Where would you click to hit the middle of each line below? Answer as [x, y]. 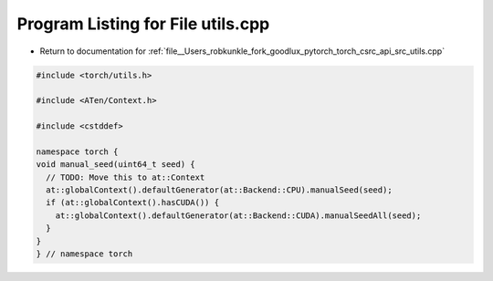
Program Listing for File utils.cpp [143, 24]
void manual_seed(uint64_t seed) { [115, 165]
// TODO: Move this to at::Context [126, 177]
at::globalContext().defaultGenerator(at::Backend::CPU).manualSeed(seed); [219, 190]
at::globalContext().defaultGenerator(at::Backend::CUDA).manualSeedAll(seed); [238, 215]
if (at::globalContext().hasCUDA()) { [132, 203]
